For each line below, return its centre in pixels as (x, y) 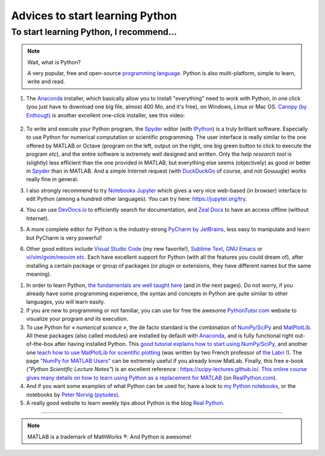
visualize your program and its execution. (77, 319)
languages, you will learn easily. (66, 302)
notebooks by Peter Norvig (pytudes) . (73, 395)
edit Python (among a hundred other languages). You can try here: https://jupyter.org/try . (137, 199)
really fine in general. (52, 179)
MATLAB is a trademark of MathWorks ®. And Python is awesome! (110, 437)
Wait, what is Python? (54, 62)
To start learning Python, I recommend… (94, 32)
